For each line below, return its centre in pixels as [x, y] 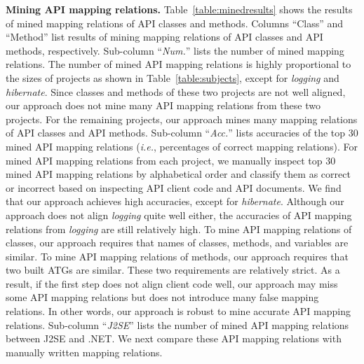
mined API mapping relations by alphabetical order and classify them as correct [178, 174]
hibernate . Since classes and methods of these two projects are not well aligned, [176, 91]
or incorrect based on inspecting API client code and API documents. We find [174, 187]
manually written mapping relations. [84, 352]
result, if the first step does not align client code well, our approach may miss [172, 283]
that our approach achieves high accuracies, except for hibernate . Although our [175, 201]
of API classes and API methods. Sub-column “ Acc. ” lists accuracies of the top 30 [182, 133]
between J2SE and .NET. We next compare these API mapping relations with [174, 338]
